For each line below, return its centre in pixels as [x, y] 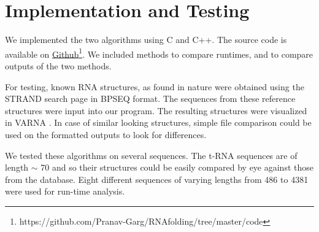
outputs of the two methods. [58, 65]
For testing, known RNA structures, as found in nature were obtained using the [155, 86]
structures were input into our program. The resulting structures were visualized [156, 110]
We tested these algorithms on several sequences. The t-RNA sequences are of [151, 155]
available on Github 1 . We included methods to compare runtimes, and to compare [159, 53]
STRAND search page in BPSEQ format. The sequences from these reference [150, 99]
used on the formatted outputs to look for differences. [106, 134]
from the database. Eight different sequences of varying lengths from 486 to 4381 [157, 179]
